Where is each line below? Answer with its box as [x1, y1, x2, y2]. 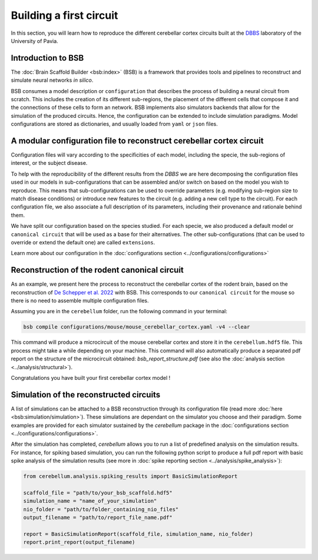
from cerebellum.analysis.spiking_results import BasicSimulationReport [23, 473, 238, 480]
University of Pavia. [11, 37, 58, 44]
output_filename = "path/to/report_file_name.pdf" [23, 514, 173, 521]
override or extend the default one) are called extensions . [11, 239, 155, 246]
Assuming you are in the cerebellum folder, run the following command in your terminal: [11, 308, 228, 315]
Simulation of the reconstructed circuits [11, 389, 161, 400]
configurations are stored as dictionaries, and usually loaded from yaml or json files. [11, 121, 218, 128]
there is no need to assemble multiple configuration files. [11, 297, 150, 304]
